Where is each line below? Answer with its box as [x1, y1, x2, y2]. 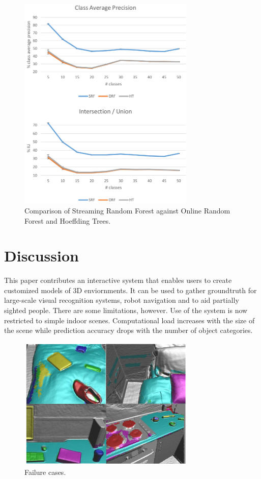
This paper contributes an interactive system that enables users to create [4, 275, 232, 285]
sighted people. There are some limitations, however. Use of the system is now [4, 305, 248, 316]
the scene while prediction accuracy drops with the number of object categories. [4, 325, 253, 336]
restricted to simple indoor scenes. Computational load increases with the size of [4, 315, 255, 325]
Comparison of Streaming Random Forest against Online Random [24, 205, 230, 215]
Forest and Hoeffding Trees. [24, 215, 111, 226]
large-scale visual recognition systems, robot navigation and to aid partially [4, 295, 239, 305]
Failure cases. [24, 466, 66, 477]
